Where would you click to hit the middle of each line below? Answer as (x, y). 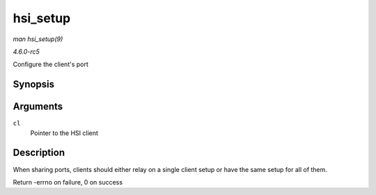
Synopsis (34, 85)
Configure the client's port (50, 64)
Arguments (38, 107)
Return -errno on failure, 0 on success (68, 182)
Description (39, 153)
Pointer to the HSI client (64, 133)
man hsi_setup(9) (38, 39)
